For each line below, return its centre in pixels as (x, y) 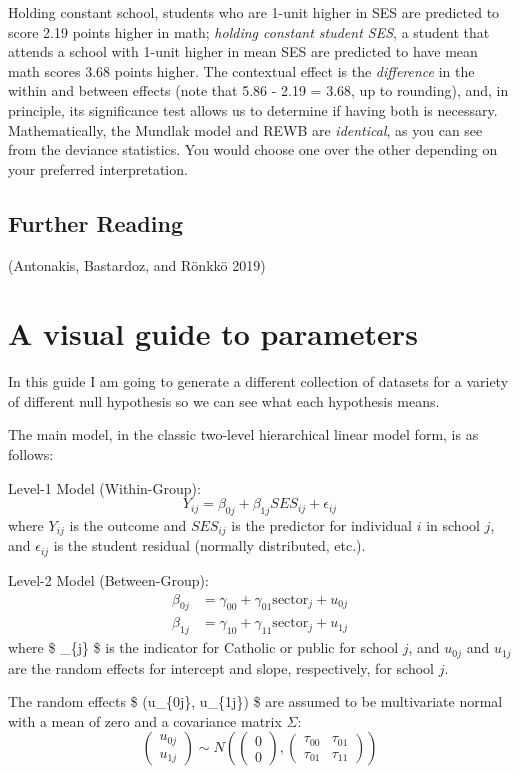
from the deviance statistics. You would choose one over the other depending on (253, 149)
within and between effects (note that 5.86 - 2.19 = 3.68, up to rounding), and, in (258, 90)
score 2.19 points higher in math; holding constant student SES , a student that (249, 31)
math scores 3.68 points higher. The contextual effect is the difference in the (241, 70)
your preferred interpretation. (98, 168)
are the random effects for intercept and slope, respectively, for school (221, 667)
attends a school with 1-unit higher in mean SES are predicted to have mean (243, 51)
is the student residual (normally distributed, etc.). (209, 545)
